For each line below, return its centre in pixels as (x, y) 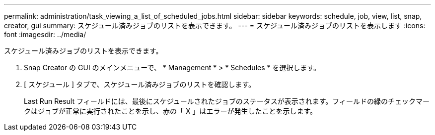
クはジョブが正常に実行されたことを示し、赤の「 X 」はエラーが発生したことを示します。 (171, 111)
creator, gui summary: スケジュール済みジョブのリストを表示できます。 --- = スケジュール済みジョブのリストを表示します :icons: (215, 25)
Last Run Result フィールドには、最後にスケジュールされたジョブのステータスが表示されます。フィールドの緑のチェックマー (227, 101)
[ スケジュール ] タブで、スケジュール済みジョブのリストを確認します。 (140, 84)
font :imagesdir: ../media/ (45, 34)
